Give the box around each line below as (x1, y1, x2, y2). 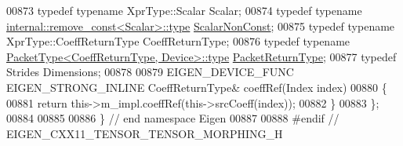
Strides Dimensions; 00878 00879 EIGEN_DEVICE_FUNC (6, 64, 294, 80)
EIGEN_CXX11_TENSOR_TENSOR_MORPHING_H (6, 125, 283, 141)
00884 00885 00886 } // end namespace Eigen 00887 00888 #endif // (6, 110, 339, 126)
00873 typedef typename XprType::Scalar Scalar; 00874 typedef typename (6, 2, 362, 18)
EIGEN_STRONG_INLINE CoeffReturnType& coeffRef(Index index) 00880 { (6, 78, 387, 95)
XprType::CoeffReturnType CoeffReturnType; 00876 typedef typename (6, 33, 350, 49)
